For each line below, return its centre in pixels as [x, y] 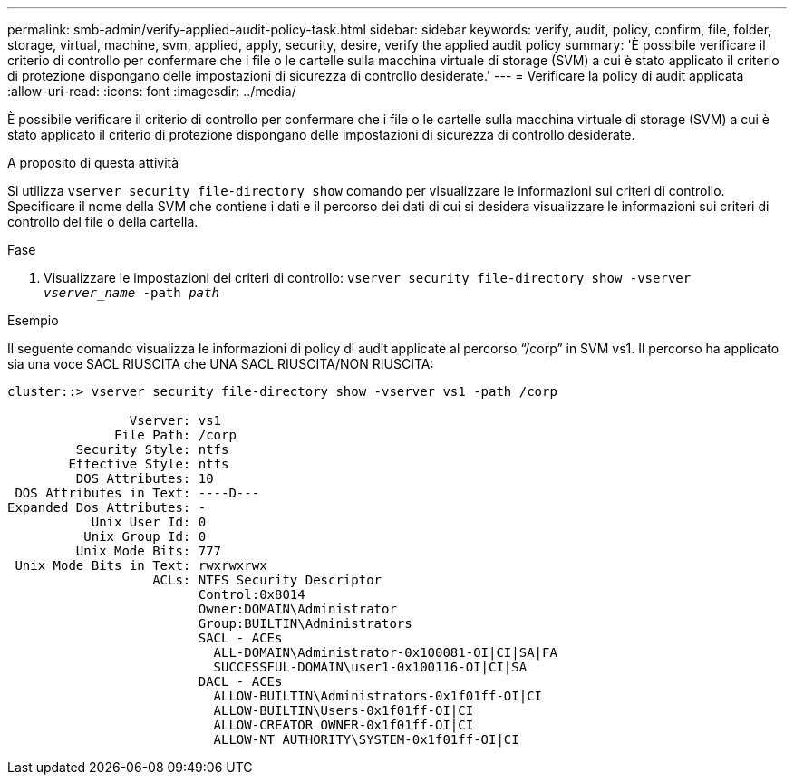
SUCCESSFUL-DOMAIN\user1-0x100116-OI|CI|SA [370, 667]
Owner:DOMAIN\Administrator [297, 609]
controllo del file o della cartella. [103, 222]
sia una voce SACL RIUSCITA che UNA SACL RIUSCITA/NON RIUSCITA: [221, 364]
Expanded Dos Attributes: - [107, 507]
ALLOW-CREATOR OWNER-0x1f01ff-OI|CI [344, 725]
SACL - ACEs [240, 638]
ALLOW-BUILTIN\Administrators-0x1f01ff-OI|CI [378, 696]
